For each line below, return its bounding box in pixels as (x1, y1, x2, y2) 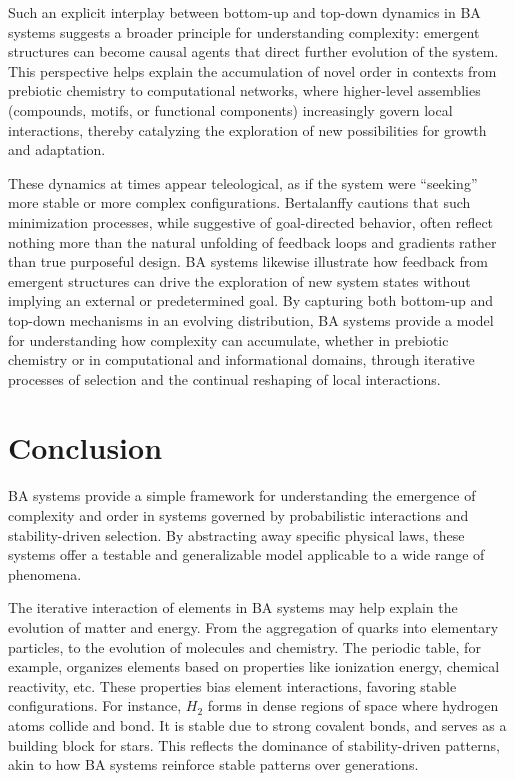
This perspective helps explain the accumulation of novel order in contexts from (8, 60, 497, 81)
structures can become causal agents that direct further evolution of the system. (8, 41, 499, 62)
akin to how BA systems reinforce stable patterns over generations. (8, 754, 419, 775)
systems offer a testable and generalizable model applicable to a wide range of (8, 544, 485, 565)
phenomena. (8, 563, 82, 584)
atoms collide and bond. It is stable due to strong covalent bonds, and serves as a (8, 714, 507, 735)
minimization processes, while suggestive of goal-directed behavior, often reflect (8, 211, 494, 232)
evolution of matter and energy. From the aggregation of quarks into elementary (8, 616, 499, 637)
